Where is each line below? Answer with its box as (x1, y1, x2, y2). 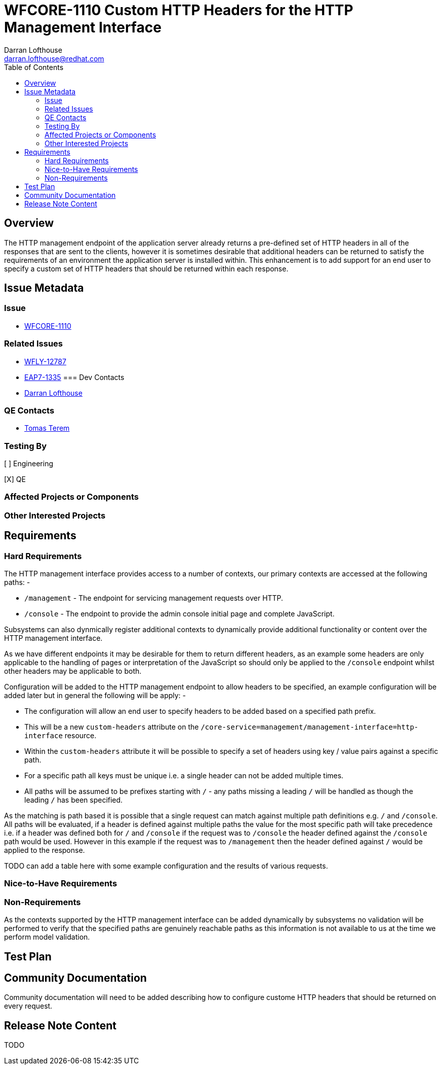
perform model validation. (4, 933, 90, 942)
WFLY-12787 (24, 357, 66, 366)
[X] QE (4, 475, 26, 484)
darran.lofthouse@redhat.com (4, 54, 104, 63)
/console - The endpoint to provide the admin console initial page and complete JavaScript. (24, 609, 335, 618)
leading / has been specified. (24, 796, 123, 805)
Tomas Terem (24, 424, 70, 433)
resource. (64, 731, 97, 740)
